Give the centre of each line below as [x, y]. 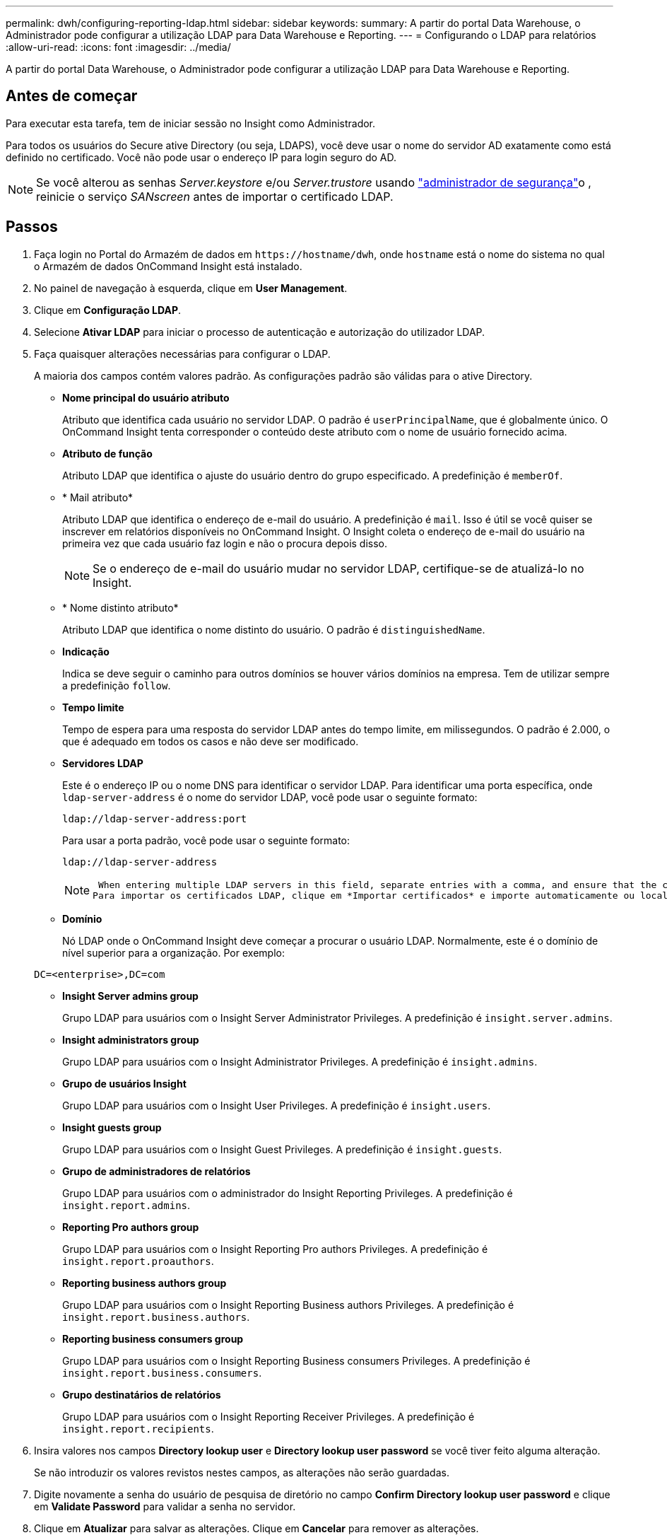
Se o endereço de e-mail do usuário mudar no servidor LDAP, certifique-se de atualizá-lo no [338, 568]
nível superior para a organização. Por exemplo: [173, 952]
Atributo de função [107, 453]
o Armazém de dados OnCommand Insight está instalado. [168, 266]
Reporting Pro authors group [131, 1227]
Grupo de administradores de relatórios [157, 1171]
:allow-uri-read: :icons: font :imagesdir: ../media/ [118, 47]
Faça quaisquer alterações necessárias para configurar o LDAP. [182, 354]
